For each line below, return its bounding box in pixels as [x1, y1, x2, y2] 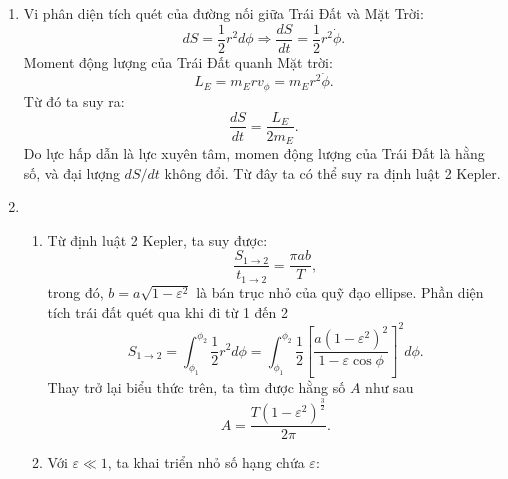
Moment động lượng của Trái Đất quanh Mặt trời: [23, 51, 333, 72]
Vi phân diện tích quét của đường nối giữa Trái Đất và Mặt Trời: [23, 3, 424, 23]
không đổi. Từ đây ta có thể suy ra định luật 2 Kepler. [164, 162, 501, 183]
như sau [365, 377, 414, 398]
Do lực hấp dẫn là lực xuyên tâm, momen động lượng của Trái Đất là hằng [23, 143, 485, 164]
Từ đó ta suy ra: [23, 90, 125, 111]
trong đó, [47, 281, 104, 302]
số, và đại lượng [23, 162, 120, 183]
